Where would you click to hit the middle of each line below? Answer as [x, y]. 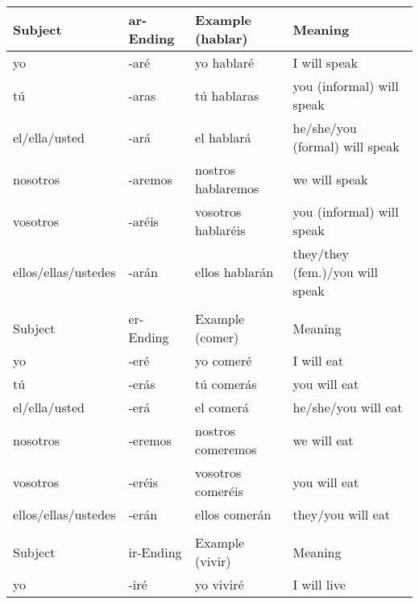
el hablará [223, 137]
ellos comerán [233, 514]
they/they [321, 253]
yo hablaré [225, 62]
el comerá [222, 407]
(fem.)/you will [335, 272]
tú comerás [226, 384]
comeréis [219, 491]
